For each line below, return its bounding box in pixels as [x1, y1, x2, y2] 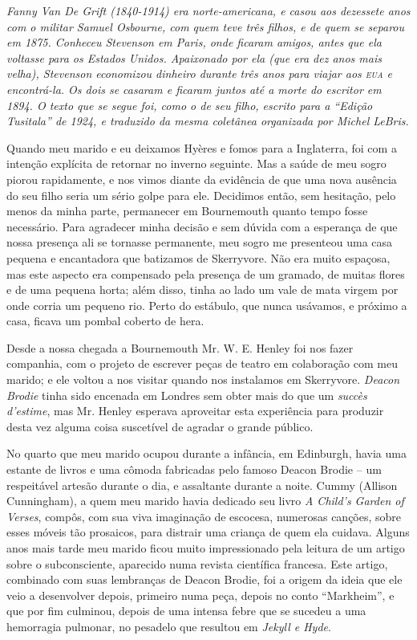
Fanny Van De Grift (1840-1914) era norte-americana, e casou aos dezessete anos [6, 2, 411, 18]
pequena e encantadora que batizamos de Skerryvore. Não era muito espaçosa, [6, 249, 391, 266]
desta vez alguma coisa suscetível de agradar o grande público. [6, 418, 314, 434]
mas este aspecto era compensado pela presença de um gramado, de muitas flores [6, 265, 405, 282]
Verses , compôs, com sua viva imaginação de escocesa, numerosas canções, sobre [6, 508, 402, 524]
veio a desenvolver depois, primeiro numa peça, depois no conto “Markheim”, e [6, 586, 395, 603]
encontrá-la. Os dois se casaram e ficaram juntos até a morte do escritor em [6, 80, 382, 97]
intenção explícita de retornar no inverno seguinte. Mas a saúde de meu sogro [6, 155, 387, 172]
